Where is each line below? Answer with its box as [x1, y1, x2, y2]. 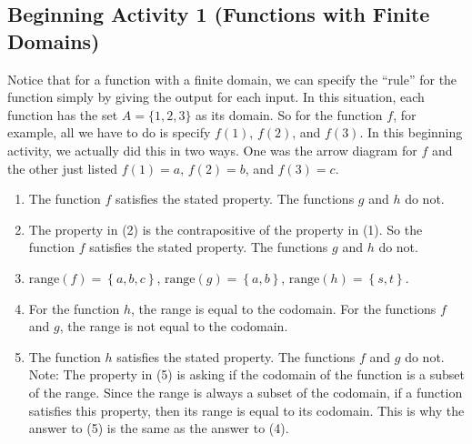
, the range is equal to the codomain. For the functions [130, 298, 437, 318]
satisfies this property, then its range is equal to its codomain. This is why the [28, 400, 465, 419]
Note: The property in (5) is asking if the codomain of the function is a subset [28, 365, 465, 384]
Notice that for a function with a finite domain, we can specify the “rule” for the [7, 69, 457, 88]
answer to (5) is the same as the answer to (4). [28, 419, 289, 438]
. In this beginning [359, 123, 463, 142]
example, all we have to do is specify [7, 123, 211, 142]
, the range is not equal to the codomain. [59, 317, 288, 336]
